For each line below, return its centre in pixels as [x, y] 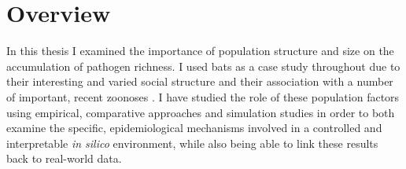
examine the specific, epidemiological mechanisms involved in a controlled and [194, 128]
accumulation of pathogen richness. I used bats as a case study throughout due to [203, 66]
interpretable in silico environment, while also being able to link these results [192, 143]
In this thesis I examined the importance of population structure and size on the [200, 51]
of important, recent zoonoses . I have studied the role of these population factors [203, 96]
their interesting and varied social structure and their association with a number [200, 81]
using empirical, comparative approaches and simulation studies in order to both [201, 112]
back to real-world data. [64, 158]
